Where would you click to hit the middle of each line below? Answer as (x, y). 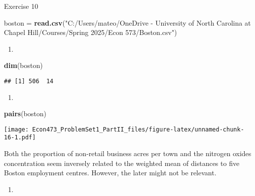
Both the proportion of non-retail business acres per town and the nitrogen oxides (128, 153)
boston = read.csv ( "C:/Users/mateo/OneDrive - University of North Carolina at (127, 22)
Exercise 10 (21, 6)
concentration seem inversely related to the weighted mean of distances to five (122, 163)
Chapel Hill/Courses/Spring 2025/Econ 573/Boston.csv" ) (91, 32)
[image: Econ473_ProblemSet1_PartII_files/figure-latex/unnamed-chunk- (124, 129)
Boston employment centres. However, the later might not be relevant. (110, 173)
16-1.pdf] (20, 138)
